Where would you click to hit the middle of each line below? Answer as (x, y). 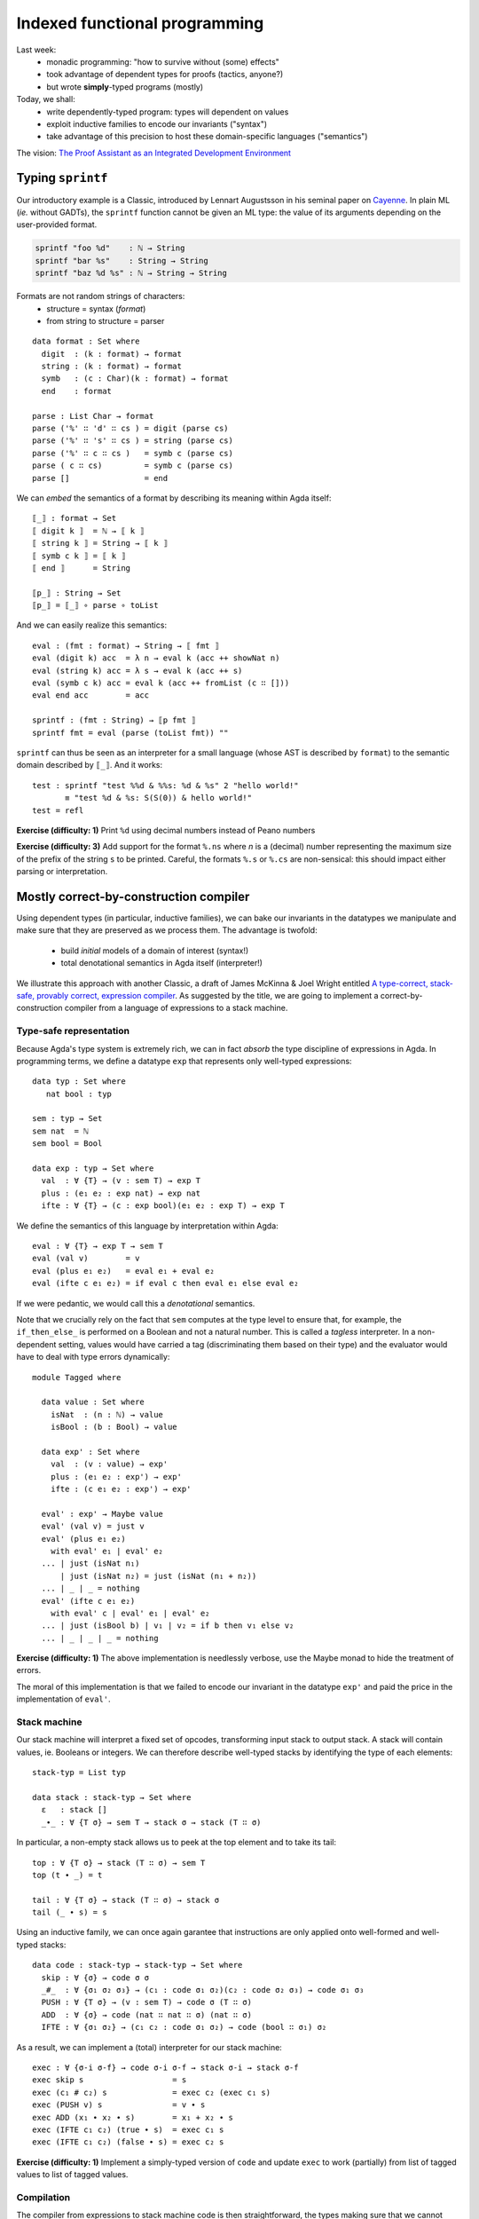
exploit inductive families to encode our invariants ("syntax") (157, 123)
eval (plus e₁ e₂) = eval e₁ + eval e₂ (123, 1271)
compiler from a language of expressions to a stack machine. (176, 1008)
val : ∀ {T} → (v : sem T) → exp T (121, 1181)
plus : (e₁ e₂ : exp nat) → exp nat (121, 1193)
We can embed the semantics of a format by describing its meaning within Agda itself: (174, 498)
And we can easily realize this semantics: (92, 625)
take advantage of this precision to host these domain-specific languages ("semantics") (207, 137)
